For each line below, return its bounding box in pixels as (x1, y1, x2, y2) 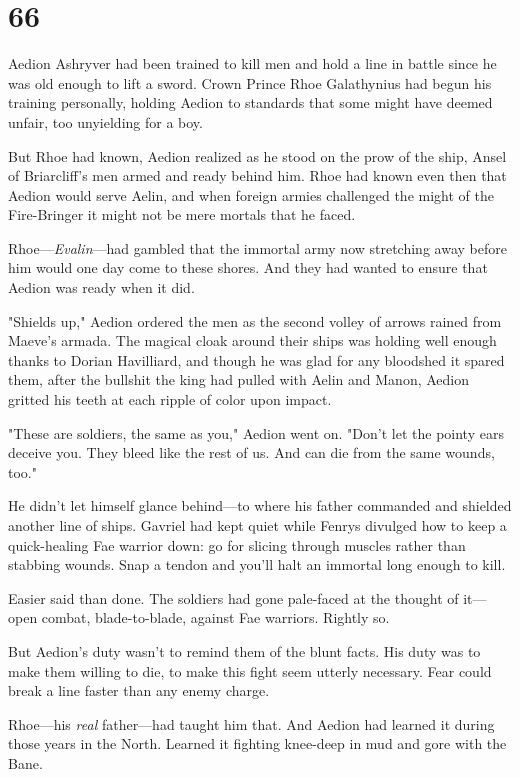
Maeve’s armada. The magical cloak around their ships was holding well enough (8, 330, 497, 351)
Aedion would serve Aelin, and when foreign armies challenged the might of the (8, 184, 494, 205)
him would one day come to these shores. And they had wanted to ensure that (8, 257, 488, 278)
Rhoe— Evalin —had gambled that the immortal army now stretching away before (8, 237, 507, 258)
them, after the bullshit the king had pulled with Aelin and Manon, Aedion (8, 369, 470, 390)
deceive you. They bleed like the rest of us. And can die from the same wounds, (8, 442, 495, 463)
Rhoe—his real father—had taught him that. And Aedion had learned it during (8, 713, 495, 734)
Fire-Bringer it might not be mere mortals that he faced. (8, 204, 356, 225)
